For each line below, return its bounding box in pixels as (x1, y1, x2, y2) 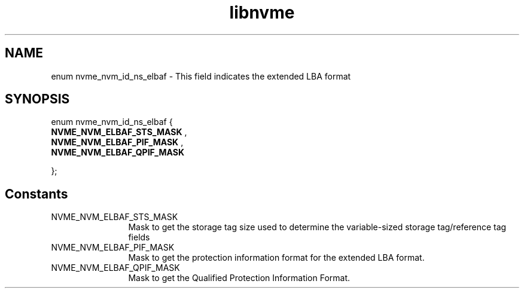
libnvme (229, 2, 295, 23)
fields (128, 232, 150, 243)
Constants (5, 186, 68, 202)
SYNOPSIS (5, 91, 70, 107)
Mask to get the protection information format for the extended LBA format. (128, 252, 425, 263)
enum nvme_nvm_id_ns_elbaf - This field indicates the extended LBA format (51, 71, 351, 81)
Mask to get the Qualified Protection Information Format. (128, 273, 351, 283)
